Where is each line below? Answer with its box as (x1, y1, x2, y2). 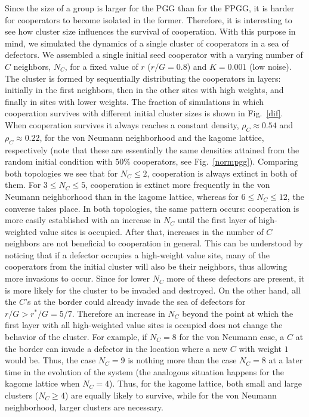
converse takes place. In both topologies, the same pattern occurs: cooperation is (5, 202, 299, 214)
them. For (5, 178, 41, 191)
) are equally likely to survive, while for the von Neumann (64, 389, 277, 401)
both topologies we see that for (5, 166, 118, 179)
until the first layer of (177, 214, 256, 226)
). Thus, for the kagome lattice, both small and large (109, 377, 302, 390)
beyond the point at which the (182, 307, 293, 319)
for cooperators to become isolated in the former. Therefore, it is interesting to (5, 13, 292, 26)
